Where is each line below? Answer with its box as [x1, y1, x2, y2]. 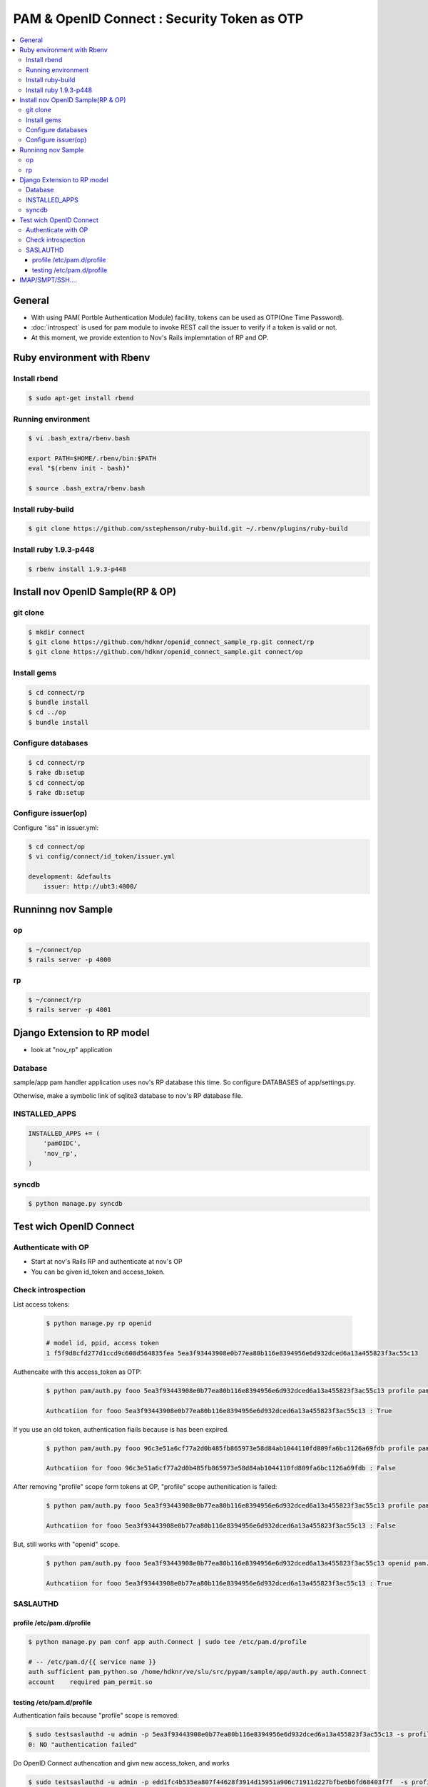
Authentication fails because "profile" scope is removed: [13, 1711, 180, 1720]
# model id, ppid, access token [46, 1339, 160, 1347]
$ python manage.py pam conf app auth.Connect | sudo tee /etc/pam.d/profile [28, 1638, 307, 1645]
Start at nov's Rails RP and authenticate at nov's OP [31, 1257, 183, 1266]
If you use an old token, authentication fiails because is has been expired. [13, 1425, 230, 1433]
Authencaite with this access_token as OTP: [13, 1367, 142, 1376]
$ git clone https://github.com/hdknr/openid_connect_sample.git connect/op [28, 648, 303, 656]
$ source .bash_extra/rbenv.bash [28, 485, 146, 492]
